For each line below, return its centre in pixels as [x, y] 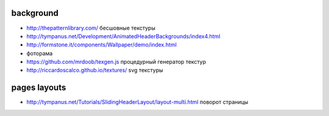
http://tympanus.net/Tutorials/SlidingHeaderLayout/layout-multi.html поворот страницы [137, 102]
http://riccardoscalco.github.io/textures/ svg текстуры [95, 70]
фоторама [40, 53]
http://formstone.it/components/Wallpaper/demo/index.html [101, 45]
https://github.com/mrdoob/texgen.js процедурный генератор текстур [116, 62]
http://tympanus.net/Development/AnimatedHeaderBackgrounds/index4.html [123, 36]
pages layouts [39, 88]
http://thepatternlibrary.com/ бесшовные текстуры [91, 28]
